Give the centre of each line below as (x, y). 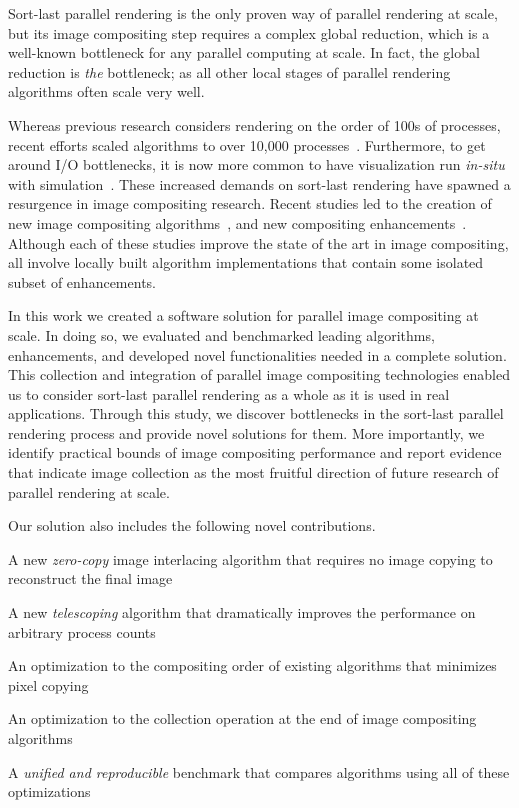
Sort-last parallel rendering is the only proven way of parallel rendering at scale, (253, 13)
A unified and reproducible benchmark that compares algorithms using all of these (259, 771)
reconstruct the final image (90, 578)
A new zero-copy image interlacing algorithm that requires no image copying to (250, 558)
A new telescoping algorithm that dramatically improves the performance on (242, 612)
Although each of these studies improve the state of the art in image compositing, (258, 242)
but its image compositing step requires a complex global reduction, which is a (249, 32)
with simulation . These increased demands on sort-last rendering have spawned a (259, 183)
